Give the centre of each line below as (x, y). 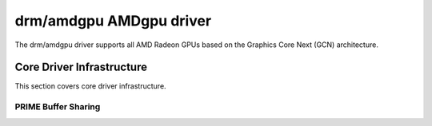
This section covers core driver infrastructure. (91, 86)
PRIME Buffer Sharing (58, 107)
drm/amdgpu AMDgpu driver (113, 21)
